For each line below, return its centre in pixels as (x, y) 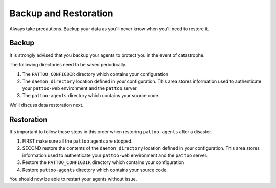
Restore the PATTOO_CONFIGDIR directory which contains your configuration (103, 162)
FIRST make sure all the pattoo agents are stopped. (77, 141)
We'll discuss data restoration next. (47, 105)
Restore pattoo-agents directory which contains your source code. (95, 170)
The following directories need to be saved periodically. (68, 64)
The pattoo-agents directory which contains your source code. (91, 96)
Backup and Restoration (61, 13)
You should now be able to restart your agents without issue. (73, 179)
